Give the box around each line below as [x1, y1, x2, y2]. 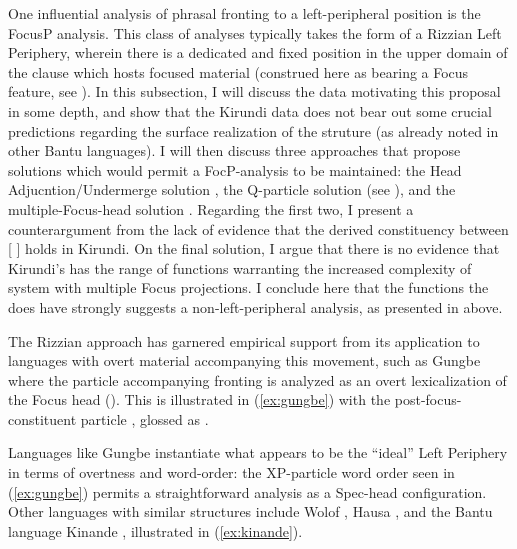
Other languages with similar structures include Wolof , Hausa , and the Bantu [8, 501, 493, 522]
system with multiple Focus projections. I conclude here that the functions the [8, 277, 489, 298]
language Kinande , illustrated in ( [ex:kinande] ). [8, 520, 303, 541]
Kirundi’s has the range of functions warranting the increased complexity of [8, 257, 472, 278]
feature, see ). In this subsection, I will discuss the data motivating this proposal [8, 81, 501, 102]
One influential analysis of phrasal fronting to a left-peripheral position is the [8, 3, 481, 23]
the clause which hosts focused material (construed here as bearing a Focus [8, 61, 469, 82]
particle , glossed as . [80, 408, 209, 429]
